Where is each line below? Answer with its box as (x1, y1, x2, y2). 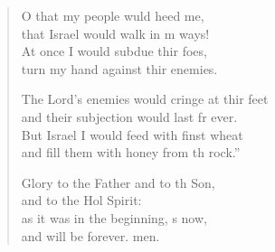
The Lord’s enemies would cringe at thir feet (21, 89, 269, 108)
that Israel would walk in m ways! (21, 23, 210, 42)
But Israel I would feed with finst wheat (21, 125, 243, 144)
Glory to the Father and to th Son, (21, 173, 215, 191)
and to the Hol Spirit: (21, 191, 142, 210)
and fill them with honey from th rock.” (21, 143, 241, 162)
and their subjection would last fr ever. (21, 107, 238, 126)
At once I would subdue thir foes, (21, 42, 207, 61)
